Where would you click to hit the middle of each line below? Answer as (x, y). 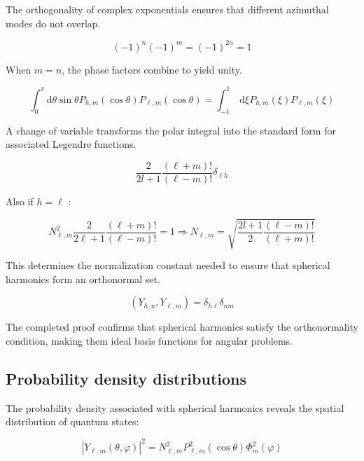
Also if (20, 201)
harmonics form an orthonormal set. (83, 278)
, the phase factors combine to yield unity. (152, 69)
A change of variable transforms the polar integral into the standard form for (171, 130)
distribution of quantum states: (72, 421)
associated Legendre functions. (71, 144)
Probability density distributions (126, 378)
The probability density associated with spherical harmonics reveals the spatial (175, 407)
